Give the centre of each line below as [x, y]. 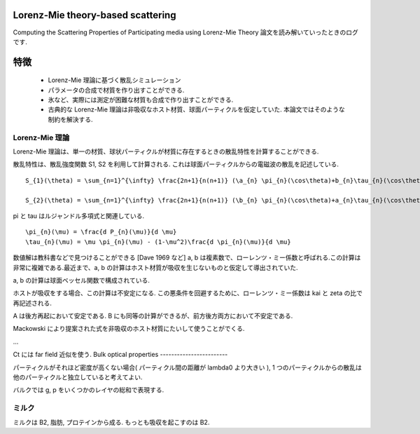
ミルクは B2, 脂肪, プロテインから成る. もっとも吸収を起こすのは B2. [111, 422]
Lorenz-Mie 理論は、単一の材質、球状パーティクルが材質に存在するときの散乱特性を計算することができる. [166, 151]
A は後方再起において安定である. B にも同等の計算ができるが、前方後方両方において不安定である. [153, 316]
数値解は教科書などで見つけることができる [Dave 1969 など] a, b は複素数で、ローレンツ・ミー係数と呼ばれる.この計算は [187, 258]
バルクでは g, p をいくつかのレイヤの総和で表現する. [89, 390]
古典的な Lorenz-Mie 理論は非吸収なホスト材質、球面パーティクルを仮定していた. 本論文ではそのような [197, 109]
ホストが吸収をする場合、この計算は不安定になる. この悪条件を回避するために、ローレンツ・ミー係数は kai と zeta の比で [188, 293]
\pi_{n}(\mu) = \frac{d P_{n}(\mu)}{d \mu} [101, 232]
